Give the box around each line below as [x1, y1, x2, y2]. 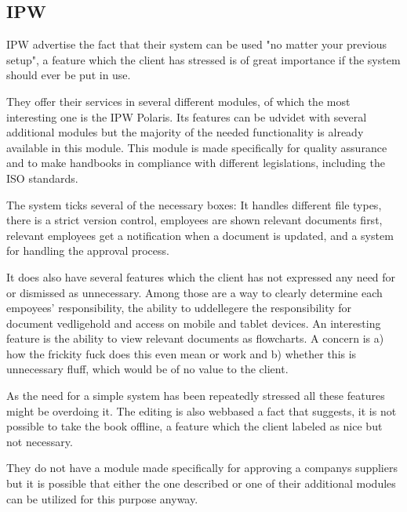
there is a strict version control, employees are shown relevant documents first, [6, 212, 383, 228]
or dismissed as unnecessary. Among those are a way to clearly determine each [6, 284, 383, 300]
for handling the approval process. [6, 242, 169, 259]
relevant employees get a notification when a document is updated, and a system [6, 227, 394, 243]
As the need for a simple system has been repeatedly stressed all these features [6, 387, 385, 404]
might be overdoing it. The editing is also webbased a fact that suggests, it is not [6, 402, 397, 419]
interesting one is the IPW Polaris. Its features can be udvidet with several [6, 108, 367, 125]
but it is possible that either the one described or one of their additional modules [6, 475, 396, 492]
